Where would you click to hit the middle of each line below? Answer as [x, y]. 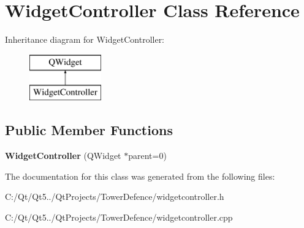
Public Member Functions [89, 130]
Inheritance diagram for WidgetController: [85, 39]
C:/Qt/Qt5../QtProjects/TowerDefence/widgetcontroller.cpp [119, 217]
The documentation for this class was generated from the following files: [140, 176]
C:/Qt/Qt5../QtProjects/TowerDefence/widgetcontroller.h [115, 197]
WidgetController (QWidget [63, 156]
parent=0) [147, 156]
